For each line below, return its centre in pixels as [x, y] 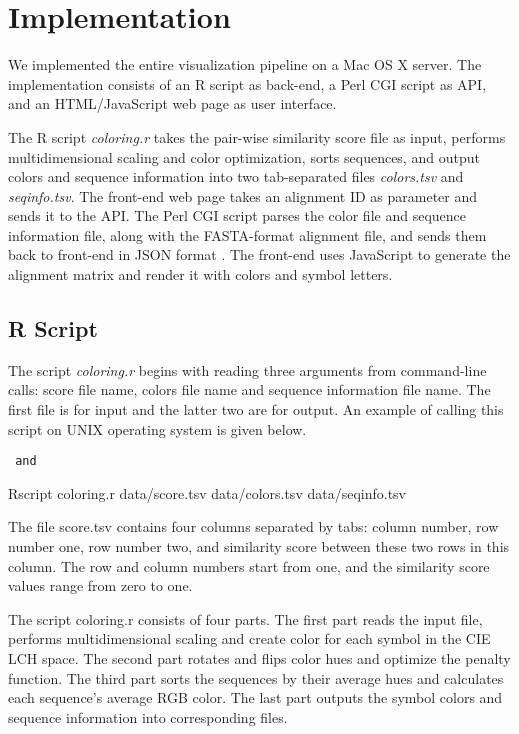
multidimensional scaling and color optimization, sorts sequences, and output [244, 156]
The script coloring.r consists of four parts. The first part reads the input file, [245, 618]
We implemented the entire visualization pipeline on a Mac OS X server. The [245, 64]
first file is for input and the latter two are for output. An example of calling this [256, 409]
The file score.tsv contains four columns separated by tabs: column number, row [253, 526]
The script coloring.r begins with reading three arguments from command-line [247, 369]
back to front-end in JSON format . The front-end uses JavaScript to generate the [259, 254]
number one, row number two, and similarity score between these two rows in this [259, 546]
